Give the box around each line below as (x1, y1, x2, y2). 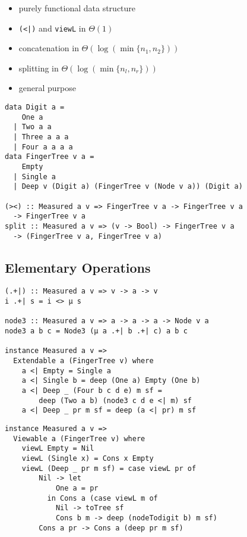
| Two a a (13, 123, 52, 132)
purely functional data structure (18, 2, 136, 14)
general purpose (18, 82, 77, 94)
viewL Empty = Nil (21, 444, 94, 453)
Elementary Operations (5, 258, 151, 276)
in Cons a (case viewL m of (47, 494, 158, 502)
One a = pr (55, 483, 99, 492)
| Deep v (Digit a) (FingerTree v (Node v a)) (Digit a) (13, 182, 243, 191)
